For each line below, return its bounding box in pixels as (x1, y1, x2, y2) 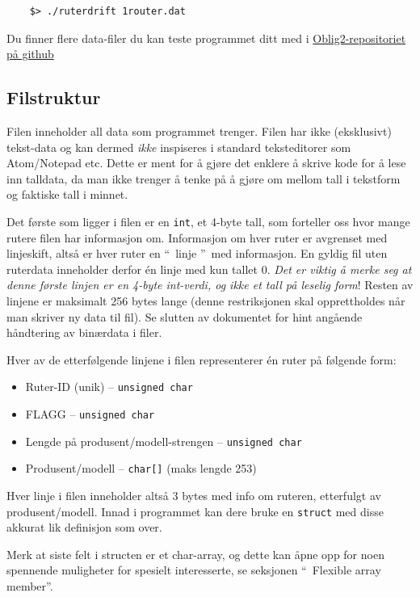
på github (6, 45, 54, 62)
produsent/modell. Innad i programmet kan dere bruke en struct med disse (6, 502, 384, 519)
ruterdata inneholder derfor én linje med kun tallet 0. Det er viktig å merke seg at (6, 260, 412, 277)
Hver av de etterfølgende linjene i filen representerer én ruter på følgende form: (6, 351, 397, 368)
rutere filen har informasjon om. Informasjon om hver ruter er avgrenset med (6, 229, 388, 246)
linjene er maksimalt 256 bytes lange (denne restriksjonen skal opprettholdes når (6, 292, 405, 309)
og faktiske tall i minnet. (6, 186, 128, 203)
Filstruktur (6, 85, 101, 110)
